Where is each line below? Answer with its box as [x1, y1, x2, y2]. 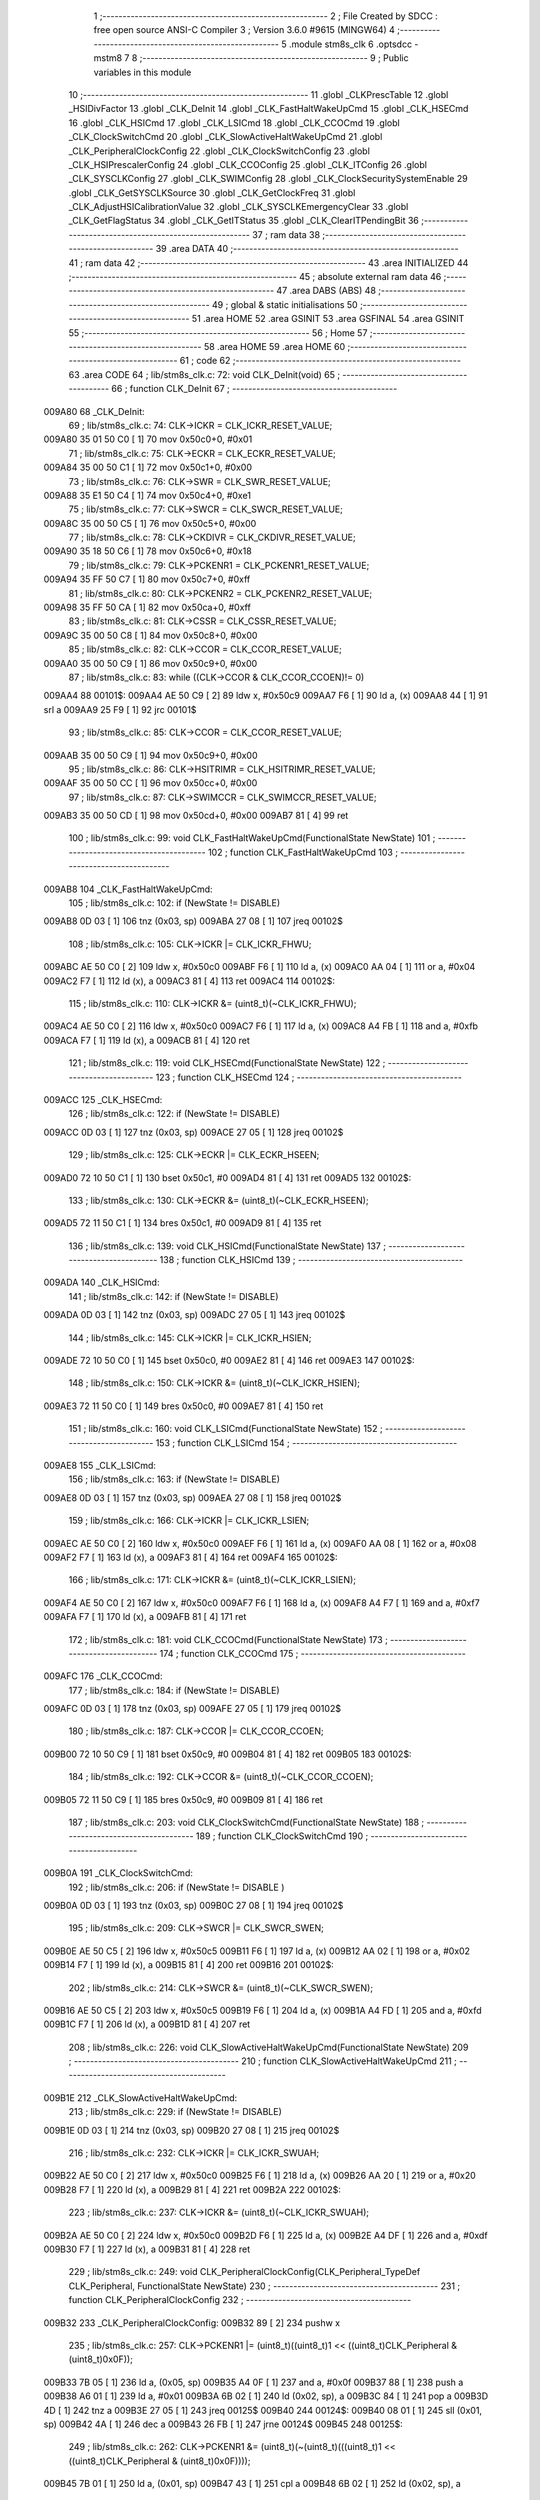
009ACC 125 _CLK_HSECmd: [43, 1093, 163, 1105]
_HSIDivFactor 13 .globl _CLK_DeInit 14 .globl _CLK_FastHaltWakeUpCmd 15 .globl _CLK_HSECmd [68, 103, 469, 115]
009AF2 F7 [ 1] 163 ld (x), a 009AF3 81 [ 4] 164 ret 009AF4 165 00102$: [43, 1551, 339, 1563]
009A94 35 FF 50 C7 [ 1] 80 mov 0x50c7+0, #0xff [43, 573, 251, 585]
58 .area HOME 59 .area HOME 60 [203, 340, 346, 352]
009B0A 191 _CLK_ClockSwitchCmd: [43, 1867, 194, 1879]
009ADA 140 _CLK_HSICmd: [43, 1276, 160, 1289]
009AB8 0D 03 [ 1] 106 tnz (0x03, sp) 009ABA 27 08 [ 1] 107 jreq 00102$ [43, 915, 344, 927]
